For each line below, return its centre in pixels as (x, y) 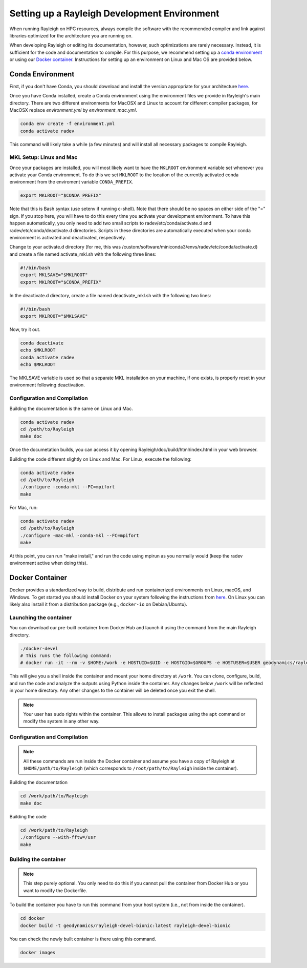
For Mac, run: (24, 507)
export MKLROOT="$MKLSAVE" (54, 316)
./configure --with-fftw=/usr (58, 837)
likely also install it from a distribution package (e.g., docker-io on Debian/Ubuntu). (98, 604)
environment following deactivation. (47, 385)
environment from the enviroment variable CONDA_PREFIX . (71, 182)
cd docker (32, 918)
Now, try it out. (25, 329)
